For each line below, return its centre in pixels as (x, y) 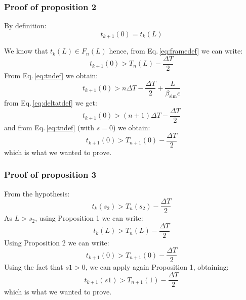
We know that (26, 51)
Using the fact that (34, 267)
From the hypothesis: (37, 193)
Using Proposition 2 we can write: (57, 242)
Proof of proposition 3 (50, 174)
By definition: (25, 26)
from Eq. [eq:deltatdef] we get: (51, 103)
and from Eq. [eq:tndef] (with (49, 128)
